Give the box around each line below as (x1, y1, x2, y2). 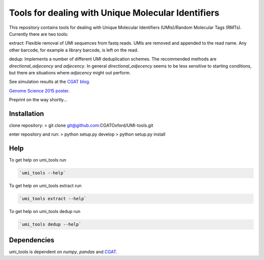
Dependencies (9, 236, 55, 244)
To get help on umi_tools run (9, 157, 66, 163)
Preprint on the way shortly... (9, 97, 67, 103)
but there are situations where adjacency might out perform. (9, 70, 131, 75)
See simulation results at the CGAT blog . (9, 79, 90, 85)
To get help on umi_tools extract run (9, 183, 82, 189)
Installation (9, 109, 44, 118)
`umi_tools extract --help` (19, 196, 87, 202)
